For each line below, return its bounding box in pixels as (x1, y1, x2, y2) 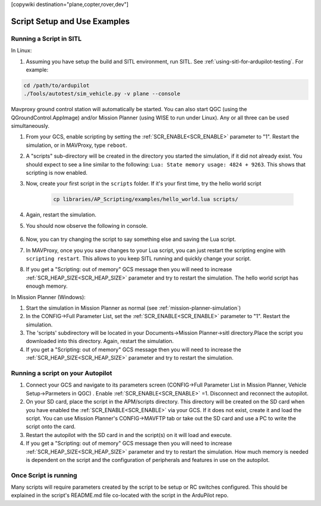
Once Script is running (11, 471, 77, 479)
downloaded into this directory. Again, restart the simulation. (26, 338, 174, 345)
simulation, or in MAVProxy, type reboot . (26, 142, 128, 149)
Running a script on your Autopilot (11, 369, 112, 378)
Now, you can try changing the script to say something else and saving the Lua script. (26, 235, 236, 243)
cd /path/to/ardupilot (23, 82, 90, 89)
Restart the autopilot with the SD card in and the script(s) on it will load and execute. (26, 431, 232, 438)
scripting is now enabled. (26, 169, 88, 177)
